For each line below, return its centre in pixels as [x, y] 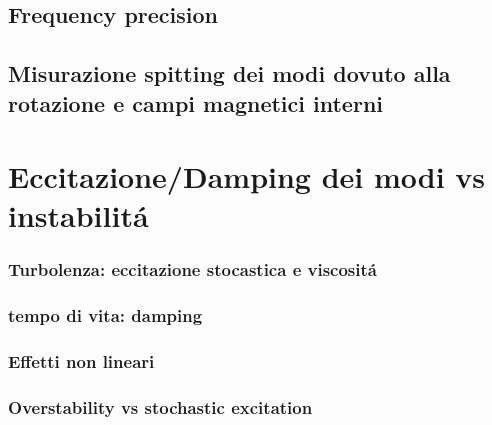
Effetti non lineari [81, 361]
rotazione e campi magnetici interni [195, 102]
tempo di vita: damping [105, 315]
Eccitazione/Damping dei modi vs [247, 176]
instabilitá [78, 215]
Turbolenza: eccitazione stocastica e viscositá [192, 269]
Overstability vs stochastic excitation [160, 406]
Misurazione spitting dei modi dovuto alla [229, 73]
